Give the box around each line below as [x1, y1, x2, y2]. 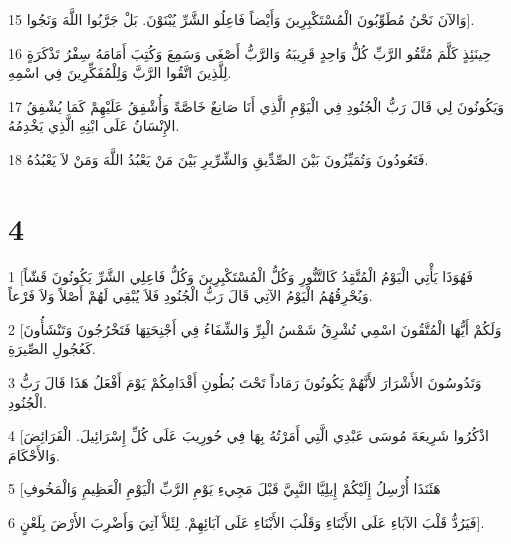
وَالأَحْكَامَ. [8, 444, 60, 465]
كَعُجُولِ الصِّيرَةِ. [8, 338, 97, 359]
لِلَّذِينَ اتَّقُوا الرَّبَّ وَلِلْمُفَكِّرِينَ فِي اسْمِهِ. [8, 62, 232, 83]
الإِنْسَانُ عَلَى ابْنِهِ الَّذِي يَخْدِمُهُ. [8, 115, 180, 136]
